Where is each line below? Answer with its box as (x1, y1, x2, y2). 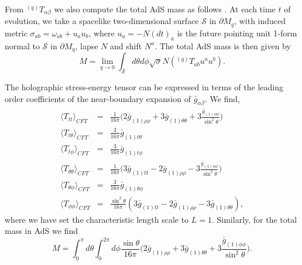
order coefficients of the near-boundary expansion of (5, 92, 191, 104)
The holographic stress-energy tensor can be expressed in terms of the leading (5, 80, 283, 93)
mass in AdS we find (5, 225, 78, 237)
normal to (5, 39, 40, 52)
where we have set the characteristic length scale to (5, 213, 189, 225)
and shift (110, 39, 142, 52)
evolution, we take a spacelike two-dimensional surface (5, 15, 199, 27)
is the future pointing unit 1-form (177, 26, 297, 39)
